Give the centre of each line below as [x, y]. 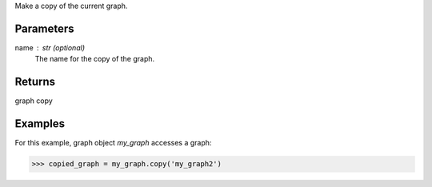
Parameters [44, 28]
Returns [35, 82]
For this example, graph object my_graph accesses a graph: [113, 143]
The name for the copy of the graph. [95, 59]
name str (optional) [50, 47]
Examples [40, 124]
